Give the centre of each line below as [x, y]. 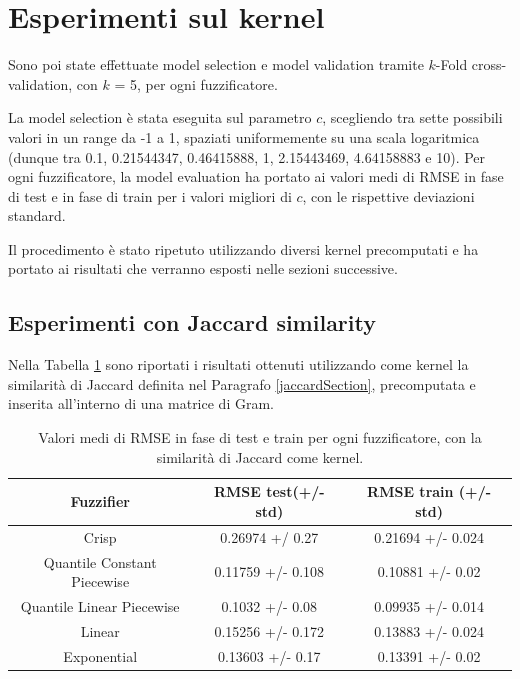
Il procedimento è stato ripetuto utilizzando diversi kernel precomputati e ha [243, 248]
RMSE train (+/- [429, 491]
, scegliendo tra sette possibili [412, 117]
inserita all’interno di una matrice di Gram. [141, 403]
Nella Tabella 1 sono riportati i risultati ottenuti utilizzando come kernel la [238, 364]
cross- [489, 64]
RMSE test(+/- [269, 491]
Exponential [100, 655]
